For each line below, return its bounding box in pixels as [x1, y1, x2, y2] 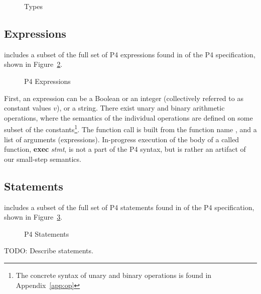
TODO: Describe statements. [4, 245, 93, 256]
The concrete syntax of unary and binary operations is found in [16, 269, 212, 280]
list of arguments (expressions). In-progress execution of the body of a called [4, 134, 239, 144]
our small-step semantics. [4, 153, 81, 164]
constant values [4, 103, 51, 113]
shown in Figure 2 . [4, 59, 63, 69]
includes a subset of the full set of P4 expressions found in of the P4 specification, [4, 49, 255, 59]
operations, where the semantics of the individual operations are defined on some [4, 112, 253, 123]
